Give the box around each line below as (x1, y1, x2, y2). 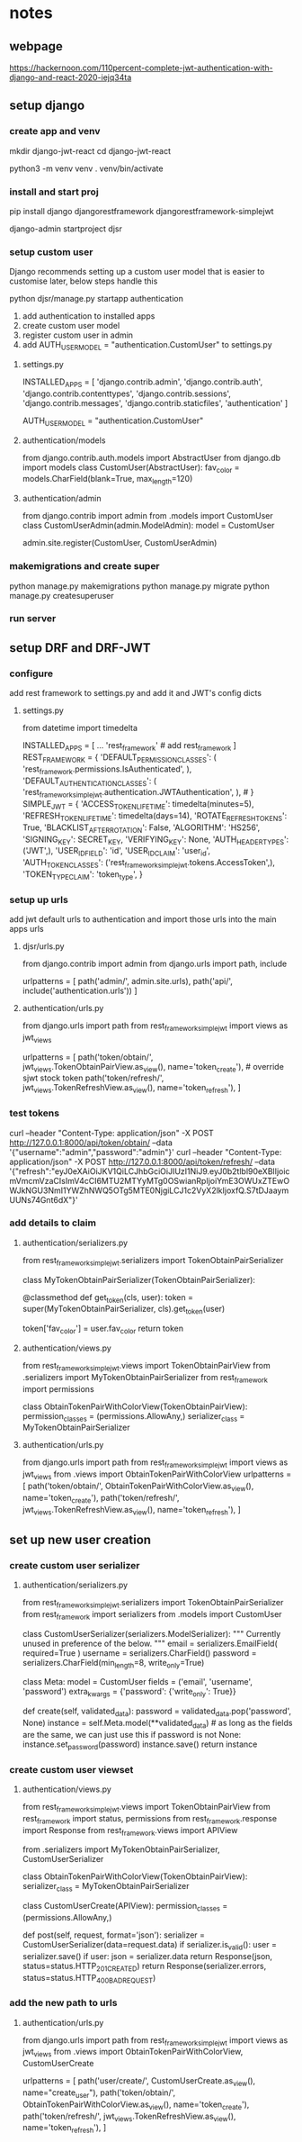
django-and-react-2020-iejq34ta (9, 72, 132, 83)
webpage (9, 39, 63, 54)
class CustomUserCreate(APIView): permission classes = (22, 1901, 228, 1913)
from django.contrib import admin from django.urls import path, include (22, 958, 288, 970)
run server (9, 612, 57, 625)
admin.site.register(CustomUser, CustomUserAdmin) (22, 538, 218, 548)
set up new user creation (9, 1532, 151, 1547)
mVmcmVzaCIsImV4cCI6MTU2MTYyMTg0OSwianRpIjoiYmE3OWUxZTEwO (9, 1175, 290, 1186)
